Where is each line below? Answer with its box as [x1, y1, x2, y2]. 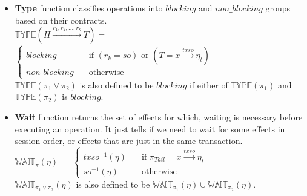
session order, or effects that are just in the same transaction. [15, 134, 243, 147]
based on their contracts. [15, 13, 107, 26]
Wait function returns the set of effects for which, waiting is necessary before [15, 110, 303, 123]
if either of [189, 78, 228, 91]
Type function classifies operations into [15, 2, 163, 14]
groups [265, 2, 291, 14]
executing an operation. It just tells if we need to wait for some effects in [15, 122, 285, 135]
